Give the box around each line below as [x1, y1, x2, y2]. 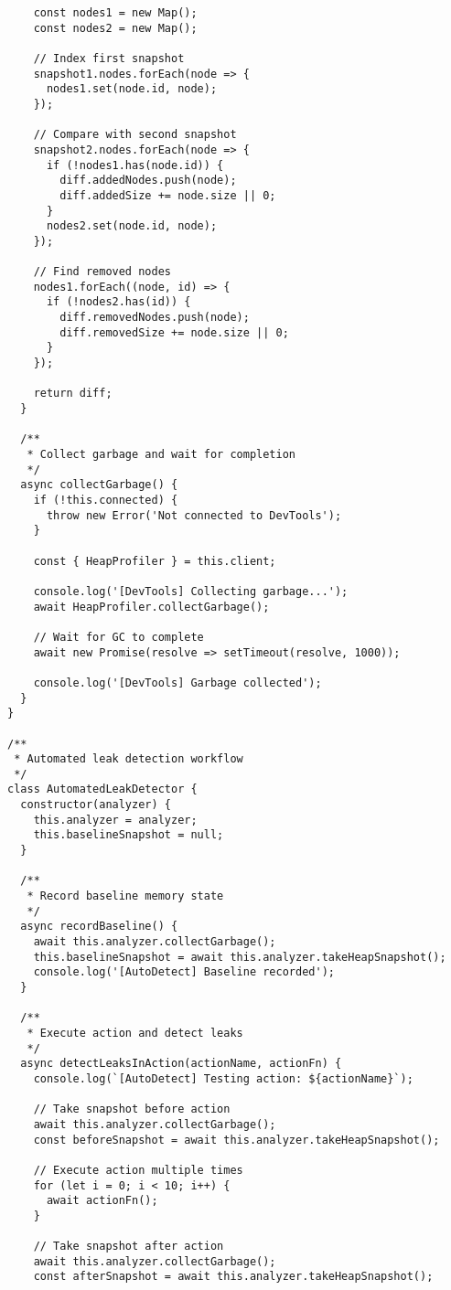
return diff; [33, 387, 113, 400]
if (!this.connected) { [33, 494, 178, 506]
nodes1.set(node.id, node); [46, 82, 218, 96]
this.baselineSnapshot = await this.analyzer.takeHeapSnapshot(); [33, 950, 446, 964]
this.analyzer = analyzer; [33, 813, 198, 826]
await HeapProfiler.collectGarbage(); [33, 600, 270, 613]
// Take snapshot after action [33, 1240, 224, 1253]
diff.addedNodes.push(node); [59, 174, 237, 187]
